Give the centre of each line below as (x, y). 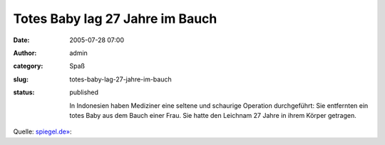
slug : (21, 79)
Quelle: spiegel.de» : (42, 131)
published (84, 92)
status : (24, 92)
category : (28, 66)
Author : (25, 53)
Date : (21, 40)
